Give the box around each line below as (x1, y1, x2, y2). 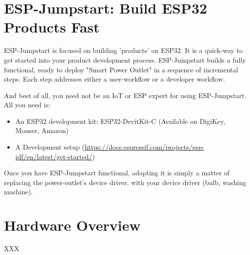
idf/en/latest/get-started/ (15, 151, 92, 161)
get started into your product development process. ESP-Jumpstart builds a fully (4, 54, 246, 65)
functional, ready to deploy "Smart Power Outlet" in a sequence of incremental (4, 64, 238, 74)
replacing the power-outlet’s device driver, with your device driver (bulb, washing (4, 177, 247, 187)
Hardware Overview (4, 215, 141, 235)
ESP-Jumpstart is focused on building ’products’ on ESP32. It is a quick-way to (4, 45, 243, 55)
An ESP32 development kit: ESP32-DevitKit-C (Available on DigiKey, (15, 116, 226, 126)
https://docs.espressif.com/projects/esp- (85, 142, 204, 152)
